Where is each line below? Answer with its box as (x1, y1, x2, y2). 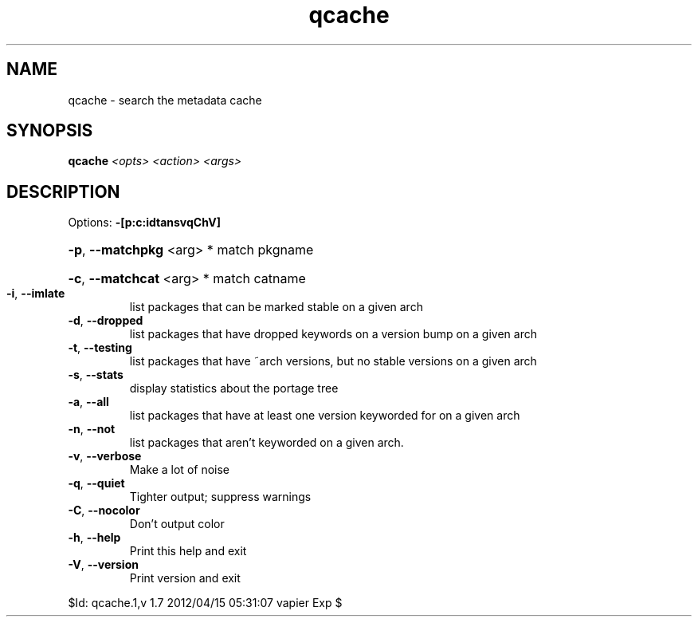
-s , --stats (68, 368, 124, 382)
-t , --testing (68, 341, 132, 355)
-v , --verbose (68, 449, 142, 463)
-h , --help (68, 530, 121, 545)
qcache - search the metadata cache (68, 93, 262, 107)
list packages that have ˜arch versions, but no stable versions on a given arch (129, 354, 537, 369)
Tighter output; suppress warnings (129, 490, 312, 504)
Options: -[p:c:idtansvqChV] (68, 215, 221, 230)
